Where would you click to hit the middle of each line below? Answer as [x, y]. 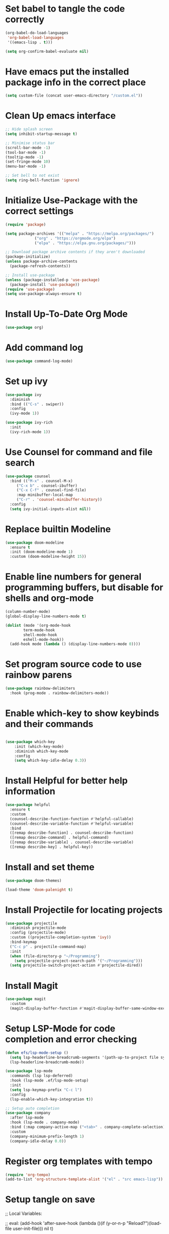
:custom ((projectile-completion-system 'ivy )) [61, 937]
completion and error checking [71, 1039]
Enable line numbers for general [73, 577]
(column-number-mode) [28, 612]
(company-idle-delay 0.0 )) [38, 1141]
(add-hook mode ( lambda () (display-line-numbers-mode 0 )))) [75, 644]
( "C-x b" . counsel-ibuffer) [47, 486]
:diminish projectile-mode [38, 928]
